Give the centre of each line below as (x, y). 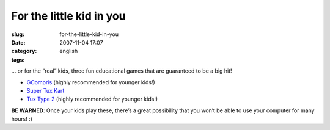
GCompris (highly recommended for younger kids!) (91, 82)
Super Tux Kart (46, 90)
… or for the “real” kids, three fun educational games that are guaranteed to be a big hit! (122, 71)
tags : (18, 60)
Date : (18, 42)
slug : (18, 34)
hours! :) (22, 119)
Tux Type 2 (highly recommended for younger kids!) (92, 99)
